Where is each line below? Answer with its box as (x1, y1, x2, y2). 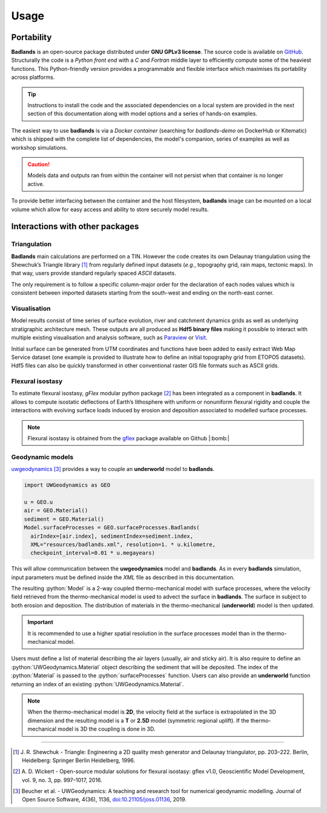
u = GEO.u (24, 498, 53, 506)
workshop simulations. (11, 144, 68, 151)
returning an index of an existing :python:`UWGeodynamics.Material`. (11, 680, 184, 688)
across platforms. (11, 73, 55, 81)
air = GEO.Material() (24, 507, 88, 514)
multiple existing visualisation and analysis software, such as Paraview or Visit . (11, 334, 208, 341)
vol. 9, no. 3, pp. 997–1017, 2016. (22, 776, 102, 783)
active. (27, 180, 45, 187)
